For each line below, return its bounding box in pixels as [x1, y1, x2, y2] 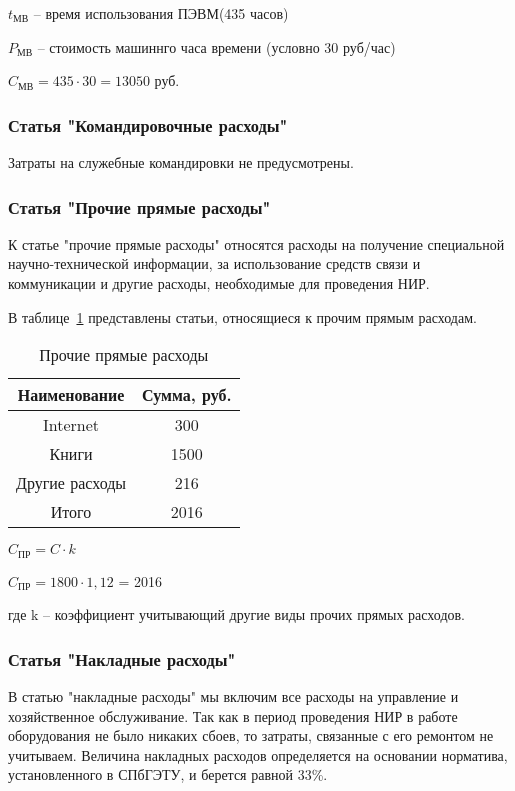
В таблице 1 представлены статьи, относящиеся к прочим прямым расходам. [8, 306, 477, 327]
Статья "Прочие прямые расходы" [8, 194, 271, 219]
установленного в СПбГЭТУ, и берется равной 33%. [8, 764, 328, 785]
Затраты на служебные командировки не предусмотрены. [8, 152, 354, 172]
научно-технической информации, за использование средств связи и [8, 253, 421, 274]
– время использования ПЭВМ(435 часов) [33, 3, 289, 23]
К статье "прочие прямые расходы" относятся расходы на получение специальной [8, 233, 505, 254]
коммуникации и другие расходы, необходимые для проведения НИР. [8, 273, 430, 293]
